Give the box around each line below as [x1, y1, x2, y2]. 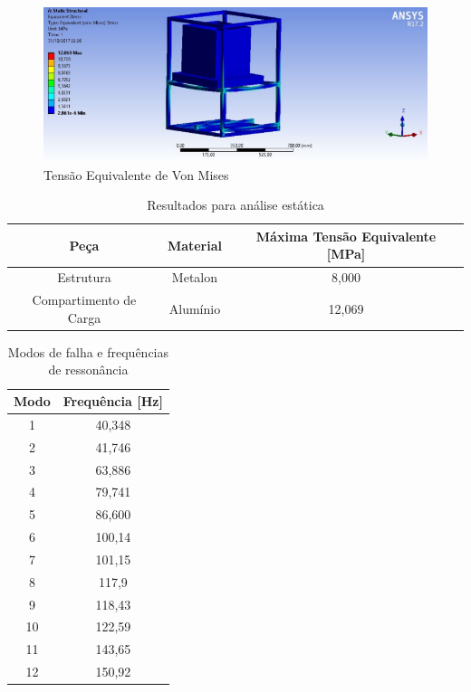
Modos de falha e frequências [7, 342, 169, 361]
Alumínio [168, 299, 221, 318]
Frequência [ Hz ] [62, 392, 163, 410]
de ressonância [48, 360, 129, 379]
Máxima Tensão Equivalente [255, 226, 437, 245]
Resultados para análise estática [147, 195, 324, 214]
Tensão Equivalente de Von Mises [43, 165, 229, 184]
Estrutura [57, 268, 111, 287]
